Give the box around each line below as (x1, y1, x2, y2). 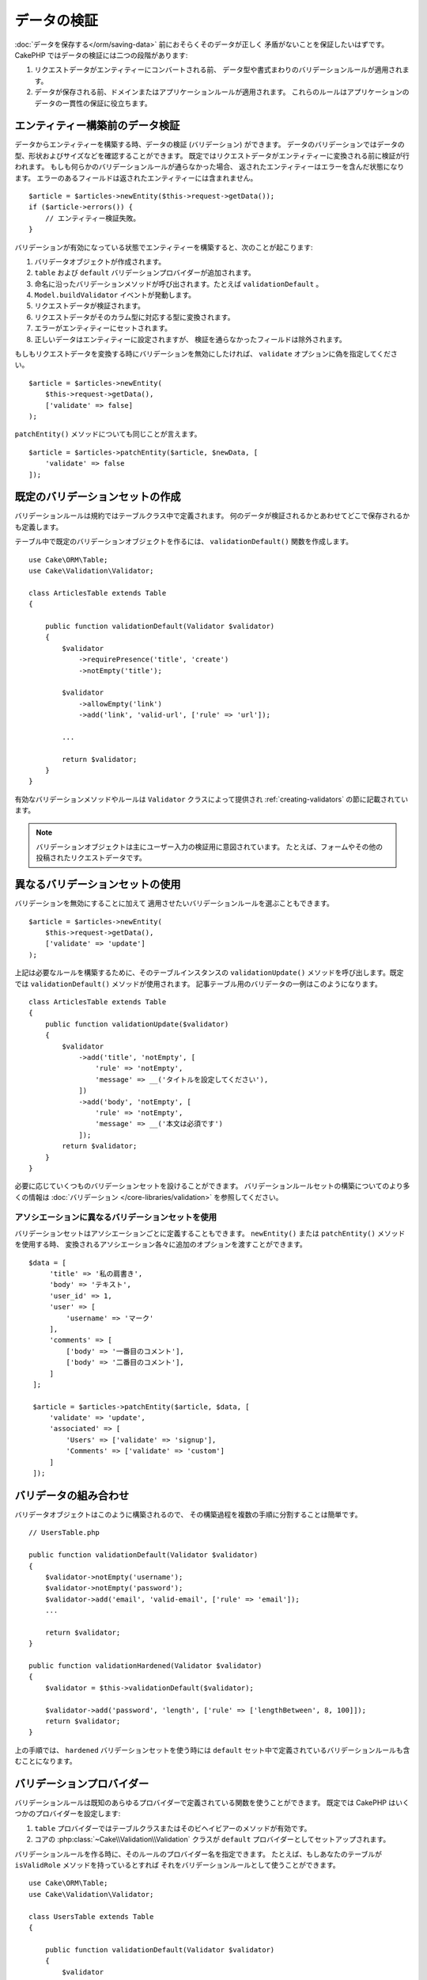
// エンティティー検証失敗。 (44, 214, 141, 223)
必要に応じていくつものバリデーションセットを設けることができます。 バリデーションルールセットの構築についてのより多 (14, 1181, 410, 1191)
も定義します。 (14, 522, 63, 531)
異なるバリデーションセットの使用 (14, 878, 181, 891)
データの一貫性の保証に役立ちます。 (34, 98, 152, 108)
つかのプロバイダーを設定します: (14, 1809, 121, 1818)
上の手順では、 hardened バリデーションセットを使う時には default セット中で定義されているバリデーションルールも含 (14, 1745, 410, 1754)
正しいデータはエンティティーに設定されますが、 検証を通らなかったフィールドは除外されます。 (34, 334, 347, 344)
